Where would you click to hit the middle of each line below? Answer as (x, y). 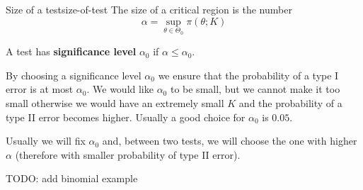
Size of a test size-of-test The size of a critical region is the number (149, 9)
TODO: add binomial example (72, 178)
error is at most (40, 89)
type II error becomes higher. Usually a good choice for (126, 117)
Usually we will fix (46, 141)
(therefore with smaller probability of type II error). (128, 154)
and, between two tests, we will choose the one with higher (230, 141)
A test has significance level (71, 51)
